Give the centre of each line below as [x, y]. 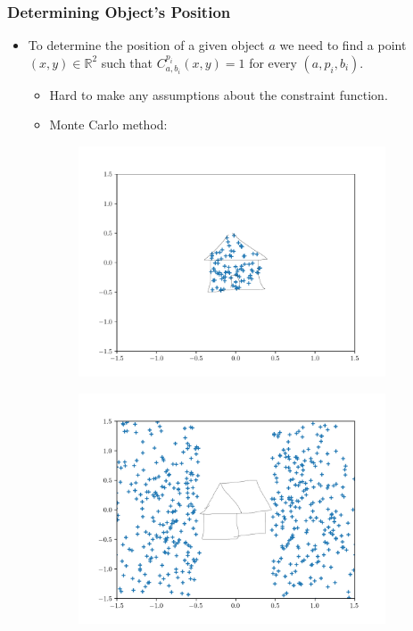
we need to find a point [343, 45]
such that [127, 62]
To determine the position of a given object [146, 45]
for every [273, 62]
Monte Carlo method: [108, 125]
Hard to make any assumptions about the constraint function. [219, 94]
